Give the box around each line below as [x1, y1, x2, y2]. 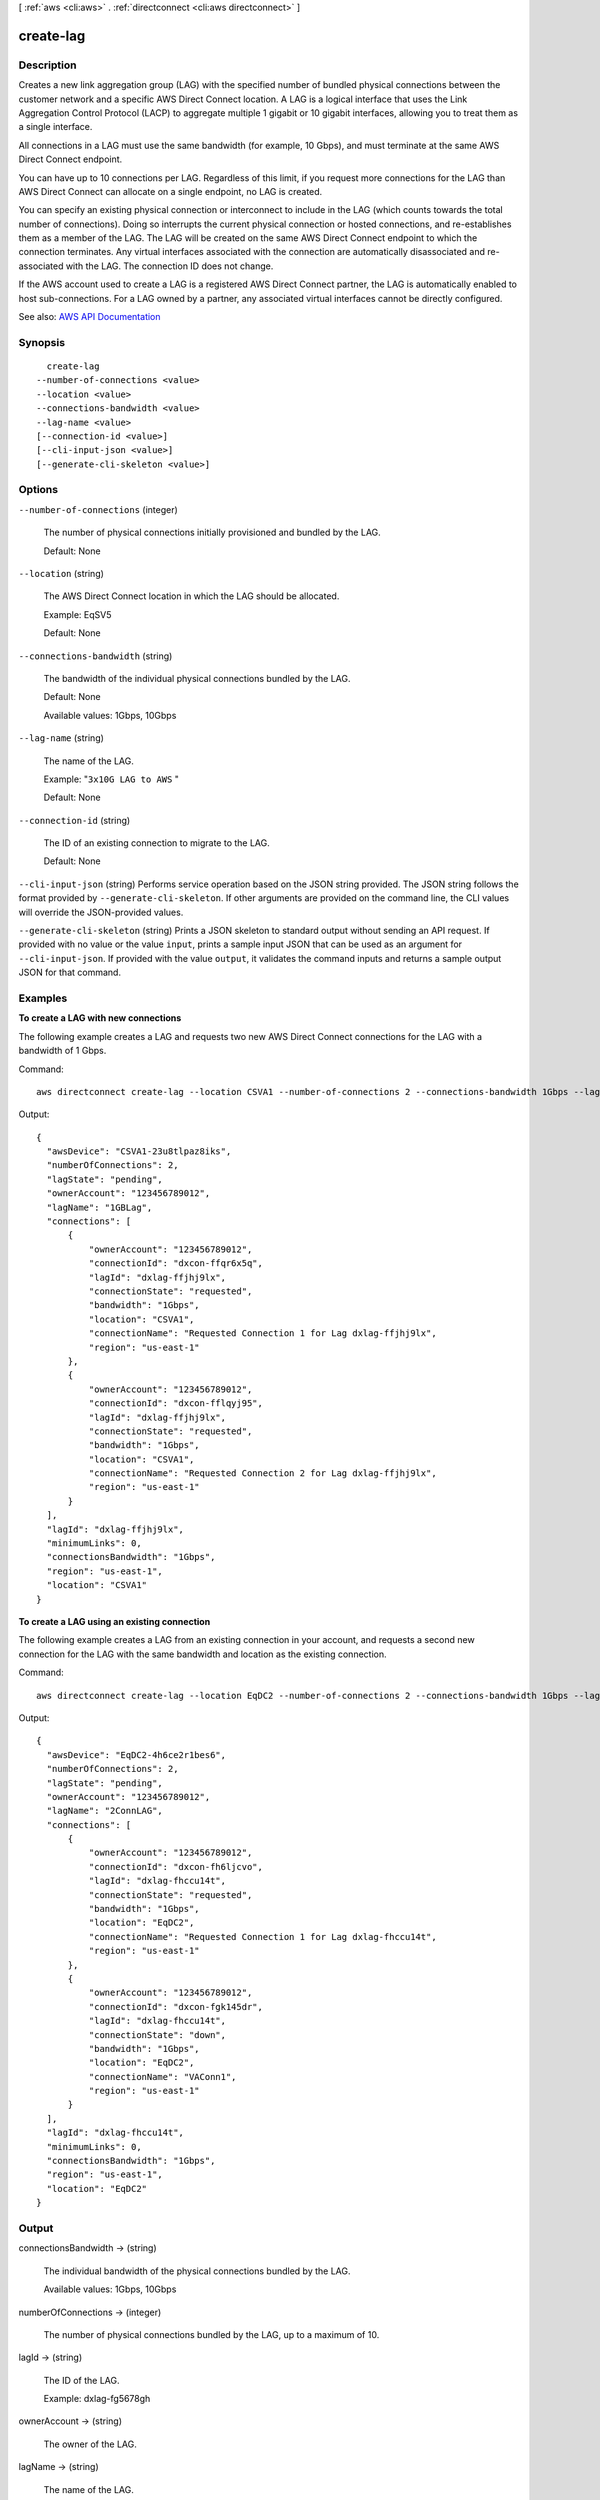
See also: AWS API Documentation [18, 311, 161, 323]
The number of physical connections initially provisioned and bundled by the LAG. [43, 526, 382, 539]
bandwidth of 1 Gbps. [18, 1045, 107, 1057]
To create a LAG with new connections [18, 1012, 182, 1024]
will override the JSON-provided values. [18, 906, 184, 918]
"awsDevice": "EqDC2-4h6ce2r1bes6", [46, 1749, 227, 1760]
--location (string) [18, 568, 105, 580]
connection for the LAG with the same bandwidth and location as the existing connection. [18, 1648, 387, 1660]
